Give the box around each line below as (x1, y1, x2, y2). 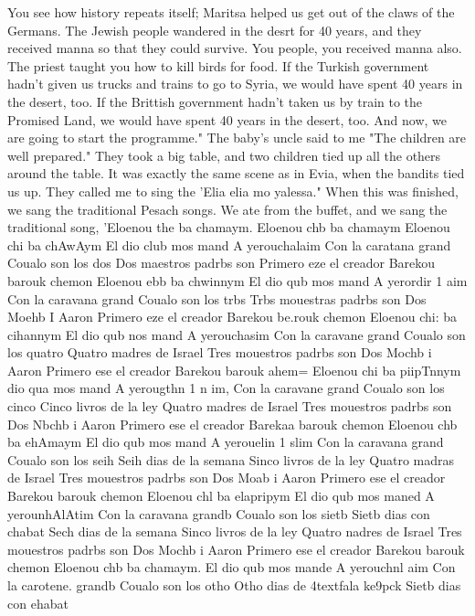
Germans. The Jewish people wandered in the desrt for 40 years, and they (7, 20, 422, 39)
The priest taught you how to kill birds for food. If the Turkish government (7, 56, 429, 75)
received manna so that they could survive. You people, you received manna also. (7, 38, 462, 58)
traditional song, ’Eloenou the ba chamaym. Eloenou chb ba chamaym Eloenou (7, 218, 450, 237)
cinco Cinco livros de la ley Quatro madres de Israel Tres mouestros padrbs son (7, 397, 452, 416)
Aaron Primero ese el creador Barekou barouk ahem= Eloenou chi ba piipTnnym (7, 360, 461, 379)
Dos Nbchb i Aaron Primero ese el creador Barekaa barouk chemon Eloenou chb (7, 414, 458, 433)
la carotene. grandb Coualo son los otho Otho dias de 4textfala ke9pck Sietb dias (7, 576, 461, 594)
